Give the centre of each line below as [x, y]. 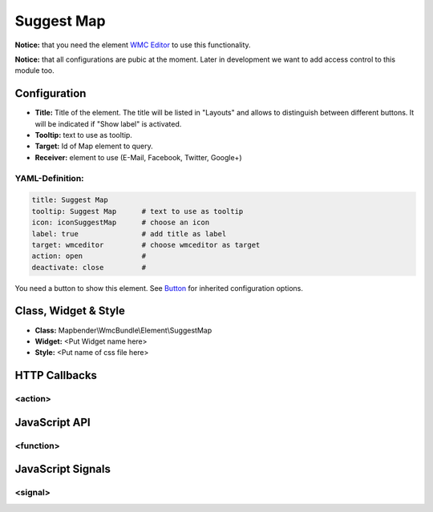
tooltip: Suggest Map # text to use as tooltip [138, 211]
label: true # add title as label [129, 234]
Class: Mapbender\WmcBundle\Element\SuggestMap [123, 330]
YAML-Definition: [49, 178]
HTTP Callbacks [56, 375]
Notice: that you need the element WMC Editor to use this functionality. [133, 45]
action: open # [89, 256]
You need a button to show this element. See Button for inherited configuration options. [159, 288]
